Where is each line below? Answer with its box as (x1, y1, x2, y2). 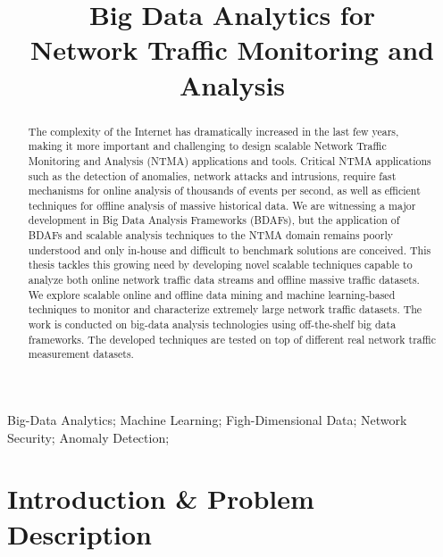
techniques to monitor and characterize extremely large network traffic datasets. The (28, 302, 422, 317)
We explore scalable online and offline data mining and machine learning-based (28, 287, 396, 302)
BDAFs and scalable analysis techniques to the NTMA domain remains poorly (28, 228, 394, 243)
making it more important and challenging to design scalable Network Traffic (28, 138, 387, 154)
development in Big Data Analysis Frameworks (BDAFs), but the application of (28, 212, 400, 228)
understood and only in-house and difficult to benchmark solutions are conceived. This (28, 242, 431, 257)
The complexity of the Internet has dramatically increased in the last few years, (28, 123, 399, 138)
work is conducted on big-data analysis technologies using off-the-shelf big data (28, 317, 397, 332)
